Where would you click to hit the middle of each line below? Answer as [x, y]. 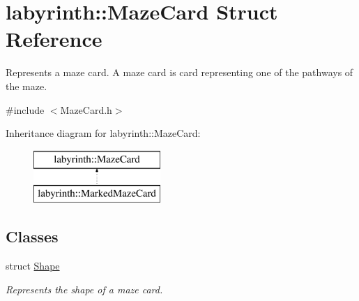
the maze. [26, 86]
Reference [54, 39]
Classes [32, 236]
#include [25, 109]
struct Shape [33, 266]
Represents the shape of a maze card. [84, 289]
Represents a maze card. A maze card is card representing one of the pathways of [179, 72]
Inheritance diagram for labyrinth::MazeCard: [103, 133]
